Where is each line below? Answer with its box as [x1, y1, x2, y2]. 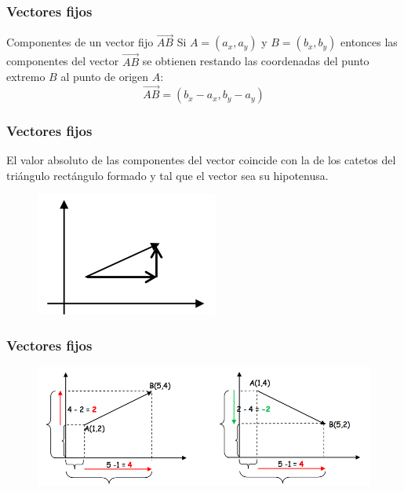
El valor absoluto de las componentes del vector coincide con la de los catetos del [6, 152, 396, 168]
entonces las [340, 34, 398, 50]
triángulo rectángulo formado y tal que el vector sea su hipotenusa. [6, 167, 329, 183]
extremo [6, 68, 45, 85]
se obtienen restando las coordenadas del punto [142, 53, 369, 69]
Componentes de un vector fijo [6, 34, 154, 50]
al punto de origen [60, 68, 149, 85]
